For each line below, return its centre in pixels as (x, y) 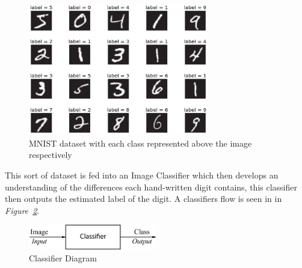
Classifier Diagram (63, 258)
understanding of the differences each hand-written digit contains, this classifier (151, 187)
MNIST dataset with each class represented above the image (140, 143)
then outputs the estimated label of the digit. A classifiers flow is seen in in (143, 199)
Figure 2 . (22, 210)
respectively (51, 155)
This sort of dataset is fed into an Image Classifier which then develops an (142, 175)
